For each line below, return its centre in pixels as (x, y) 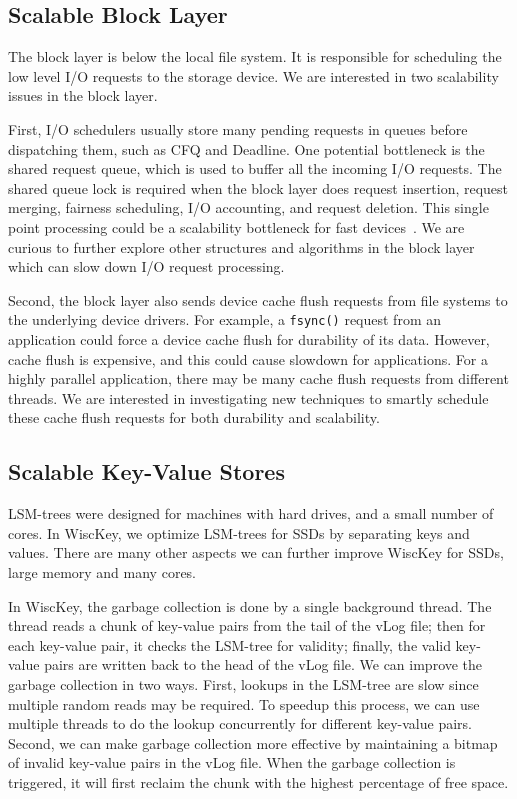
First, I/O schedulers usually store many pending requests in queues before (238, 128)
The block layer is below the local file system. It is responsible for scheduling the (255, 56)
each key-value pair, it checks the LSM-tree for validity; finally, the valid (229, 644)
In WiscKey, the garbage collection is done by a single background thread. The (250, 605)
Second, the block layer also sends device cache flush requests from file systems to (258, 299)
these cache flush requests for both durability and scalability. (194, 417)
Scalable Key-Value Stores (146, 471)
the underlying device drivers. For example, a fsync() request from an (224, 319)
